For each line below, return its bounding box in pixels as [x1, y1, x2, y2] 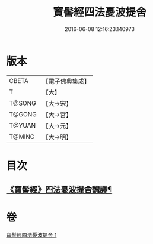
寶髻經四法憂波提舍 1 [6, 231, 57, 239]
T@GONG [9, 110, 37, 118]
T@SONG [9, 99, 37, 107]
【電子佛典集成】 [42, 77, 90, 85]
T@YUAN [9, 121, 36, 129]
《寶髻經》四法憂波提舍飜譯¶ [6, 184, 113, 194]
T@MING [9, 132, 35, 141]
